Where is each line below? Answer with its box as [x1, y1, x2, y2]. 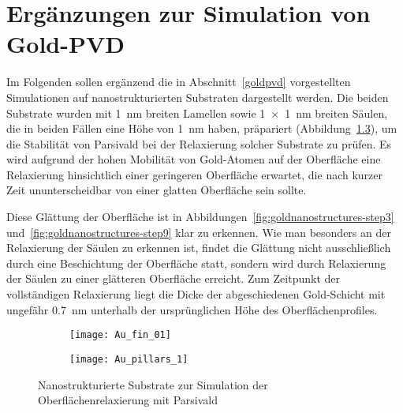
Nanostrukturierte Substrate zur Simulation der [38, 376, 268, 392]
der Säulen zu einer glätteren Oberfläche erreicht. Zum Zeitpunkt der [6, 270, 341, 287]
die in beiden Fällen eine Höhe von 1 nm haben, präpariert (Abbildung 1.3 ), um [6, 120, 397, 137]
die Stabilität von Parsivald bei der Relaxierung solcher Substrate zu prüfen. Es [6, 135, 392, 152]
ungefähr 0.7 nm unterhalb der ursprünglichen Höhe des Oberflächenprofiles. [6, 301, 378, 317]
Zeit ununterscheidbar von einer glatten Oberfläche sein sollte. [6, 182, 307, 198]
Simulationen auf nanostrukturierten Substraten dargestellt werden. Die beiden [6, 88, 389, 105]
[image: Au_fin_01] [69, 329, 171, 341]
